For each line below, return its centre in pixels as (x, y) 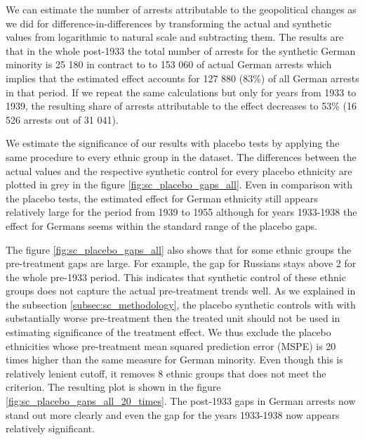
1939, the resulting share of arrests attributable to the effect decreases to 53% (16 (181, 106)
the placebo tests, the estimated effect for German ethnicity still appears (162, 198)
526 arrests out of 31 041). (62, 119)
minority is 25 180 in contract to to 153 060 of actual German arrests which (169, 64)
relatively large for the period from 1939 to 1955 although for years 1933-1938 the (181, 212)
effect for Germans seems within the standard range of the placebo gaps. (161, 225)
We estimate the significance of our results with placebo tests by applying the (173, 143)
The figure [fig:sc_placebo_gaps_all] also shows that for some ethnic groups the (179, 249)
